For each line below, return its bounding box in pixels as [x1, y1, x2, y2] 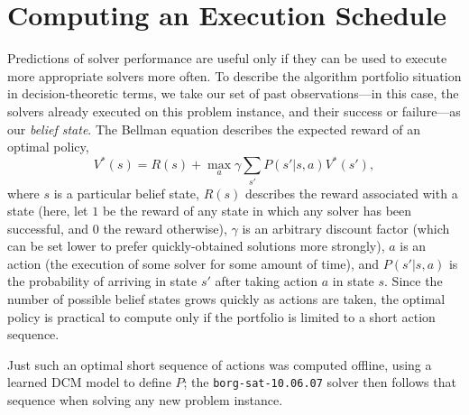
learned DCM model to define [7, 373, 171, 392]
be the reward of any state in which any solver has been [102, 201, 412, 220]
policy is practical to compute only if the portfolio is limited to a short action [7, 307, 436, 326]
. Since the [384, 272, 443, 290]
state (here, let [7, 201, 88, 220]
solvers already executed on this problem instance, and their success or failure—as [7, 101, 461, 120]
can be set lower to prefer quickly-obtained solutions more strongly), [7, 236, 385, 255]
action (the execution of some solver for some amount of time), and [7, 254, 380, 272]
